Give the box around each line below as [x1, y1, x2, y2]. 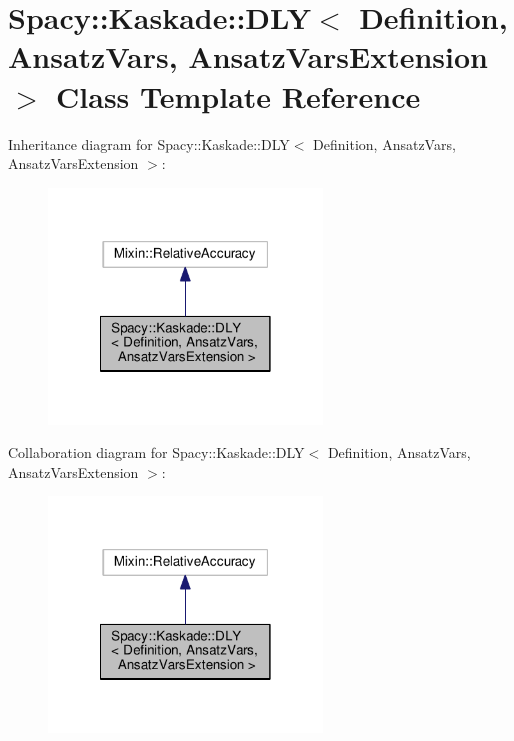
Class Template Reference [56, 75, 421, 116]
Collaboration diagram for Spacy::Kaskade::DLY [8, 442, 305, 463]
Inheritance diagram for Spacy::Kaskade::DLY [8, 133, 290, 154]
